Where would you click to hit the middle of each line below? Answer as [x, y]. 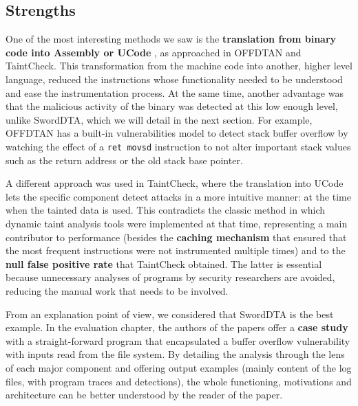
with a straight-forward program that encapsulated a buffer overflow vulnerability [178, 340]
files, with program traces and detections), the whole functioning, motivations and [179, 381]
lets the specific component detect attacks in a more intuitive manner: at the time [178, 196]
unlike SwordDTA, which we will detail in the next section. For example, [159, 119]
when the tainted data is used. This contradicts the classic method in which [166, 210]
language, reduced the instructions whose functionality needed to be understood [174, 79]
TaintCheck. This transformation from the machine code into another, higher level [179, 66]
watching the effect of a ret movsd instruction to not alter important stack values [178, 146]
